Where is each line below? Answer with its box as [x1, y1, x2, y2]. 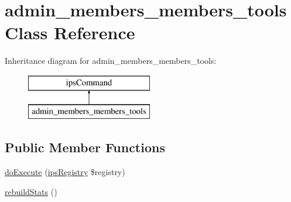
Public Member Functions [5, 138, 165, 156]
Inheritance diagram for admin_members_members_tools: [5, 54, 217, 67]
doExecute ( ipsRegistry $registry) [5, 166, 125, 178]
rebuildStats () [5, 185, 57, 197]
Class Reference [5, 20, 135, 44]
